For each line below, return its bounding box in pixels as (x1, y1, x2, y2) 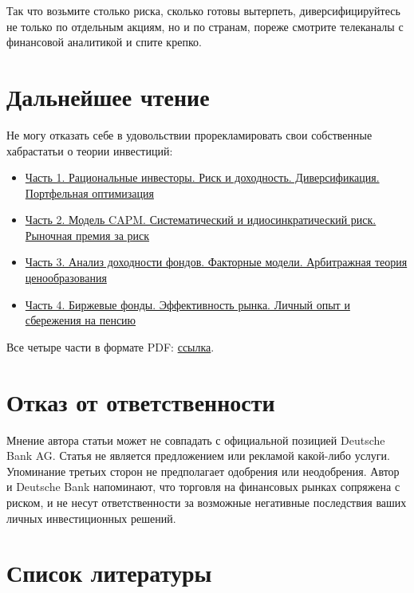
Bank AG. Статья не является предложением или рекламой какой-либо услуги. (6, 447, 390, 464)
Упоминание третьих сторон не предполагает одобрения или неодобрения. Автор (6, 462, 400, 479)
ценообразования (25, 269, 107, 286)
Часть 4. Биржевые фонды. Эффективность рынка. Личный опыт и (25, 296, 350, 312)
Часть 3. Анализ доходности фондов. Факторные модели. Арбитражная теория (25, 253, 408, 270)
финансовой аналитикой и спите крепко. (6, 33, 202, 50)
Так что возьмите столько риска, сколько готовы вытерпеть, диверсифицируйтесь (6, 2, 400, 18)
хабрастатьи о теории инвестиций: (6, 142, 173, 159)
